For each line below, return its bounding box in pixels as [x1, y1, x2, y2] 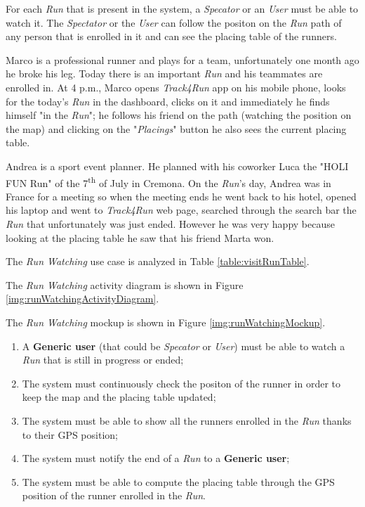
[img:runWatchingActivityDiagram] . [6, 291, 159, 306]
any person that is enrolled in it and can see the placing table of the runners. [6, 29, 337, 44]
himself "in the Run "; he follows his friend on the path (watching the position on [6, 108, 352, 122]
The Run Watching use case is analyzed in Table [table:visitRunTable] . [6, 254, 310, 269]
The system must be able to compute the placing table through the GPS [22, 474, 335, 489]
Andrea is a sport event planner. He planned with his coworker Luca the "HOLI [6, 158, 349, 173]
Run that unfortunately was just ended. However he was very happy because [6, 216, 335, 231]
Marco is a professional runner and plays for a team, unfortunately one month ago [6, 52, 359, 67]
